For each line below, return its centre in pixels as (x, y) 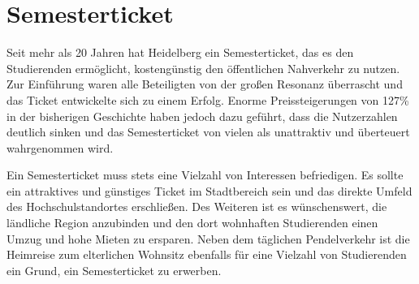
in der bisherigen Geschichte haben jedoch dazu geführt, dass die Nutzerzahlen (202, 116)
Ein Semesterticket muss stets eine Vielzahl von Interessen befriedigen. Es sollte (205, 175)
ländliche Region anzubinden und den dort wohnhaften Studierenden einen (192, 223)
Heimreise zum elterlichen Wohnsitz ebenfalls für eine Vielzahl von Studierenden (207, 254)
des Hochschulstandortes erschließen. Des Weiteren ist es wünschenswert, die (197, 207)
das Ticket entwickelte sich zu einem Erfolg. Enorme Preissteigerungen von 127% (208, 99)
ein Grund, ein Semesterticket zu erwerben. (114, 270)
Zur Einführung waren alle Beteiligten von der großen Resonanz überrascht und (205, 84)
